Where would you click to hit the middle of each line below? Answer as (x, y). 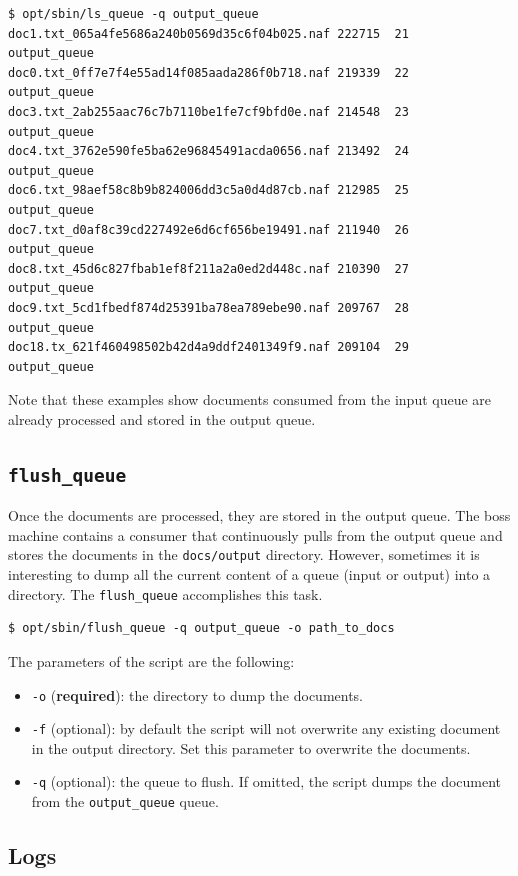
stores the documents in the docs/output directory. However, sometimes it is (244, 554)
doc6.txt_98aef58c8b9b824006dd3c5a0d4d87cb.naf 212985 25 (208, 190)
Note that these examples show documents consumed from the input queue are (250, 399)
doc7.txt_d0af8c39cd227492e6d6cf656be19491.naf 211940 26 (208, 229)
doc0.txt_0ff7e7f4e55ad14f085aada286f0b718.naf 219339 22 (208, 72)
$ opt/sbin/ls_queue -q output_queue (133, 14)
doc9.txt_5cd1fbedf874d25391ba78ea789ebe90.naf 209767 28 (208, 307)
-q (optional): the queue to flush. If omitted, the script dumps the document (266, 781)
